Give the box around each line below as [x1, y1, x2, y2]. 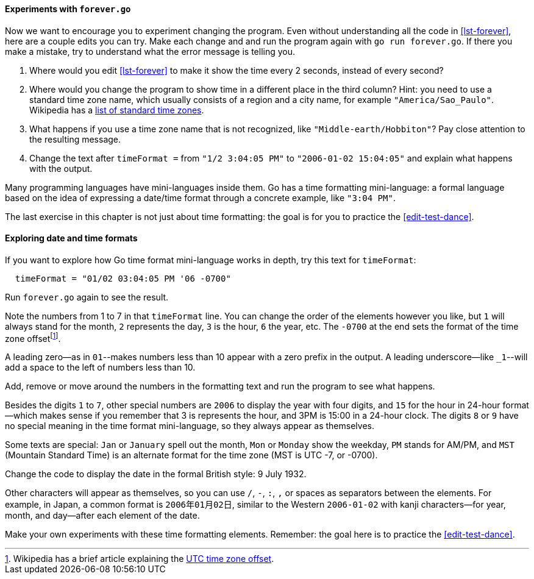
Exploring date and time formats [5, 233, 138, 244]
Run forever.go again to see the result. [5, 291, 169, 302]
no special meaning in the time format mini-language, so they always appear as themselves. [5, 421, 374, 432]
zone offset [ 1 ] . [5, 331, 61, 344]
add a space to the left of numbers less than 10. [5, 362, 196, 373]
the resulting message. [29, 133, 121, 144]
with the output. [29, 163, 93, 174]
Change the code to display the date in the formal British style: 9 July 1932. [5, 469, 307, 480]
